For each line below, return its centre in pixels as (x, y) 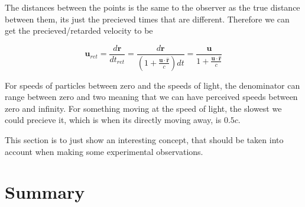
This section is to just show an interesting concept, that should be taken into (144, 140)
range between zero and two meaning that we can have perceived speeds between (151, 97)
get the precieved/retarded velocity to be (79, 30)
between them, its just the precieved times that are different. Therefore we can (147, 19)
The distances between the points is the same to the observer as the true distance (152, 7)
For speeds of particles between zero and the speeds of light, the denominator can (152, 85)
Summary (45, 192)
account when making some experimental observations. (104, 151)
